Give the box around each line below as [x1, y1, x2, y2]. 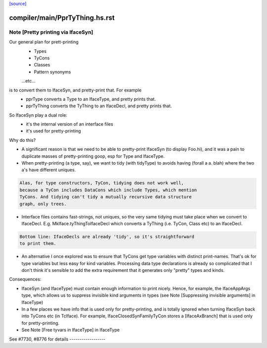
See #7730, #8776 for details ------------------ [9, 336, 106, 342]
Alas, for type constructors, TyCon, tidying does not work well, [19, 180, 184, 186]
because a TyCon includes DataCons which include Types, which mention [19, 187, 197, 193]
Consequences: [9, 276, 42, 282]
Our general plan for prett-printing [9, 39, 79, 45]
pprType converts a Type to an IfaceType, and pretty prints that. [26, 96, 156, 102]
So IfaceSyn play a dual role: [9, 112, 68, 118]
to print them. [19, 241, 56, 247]
